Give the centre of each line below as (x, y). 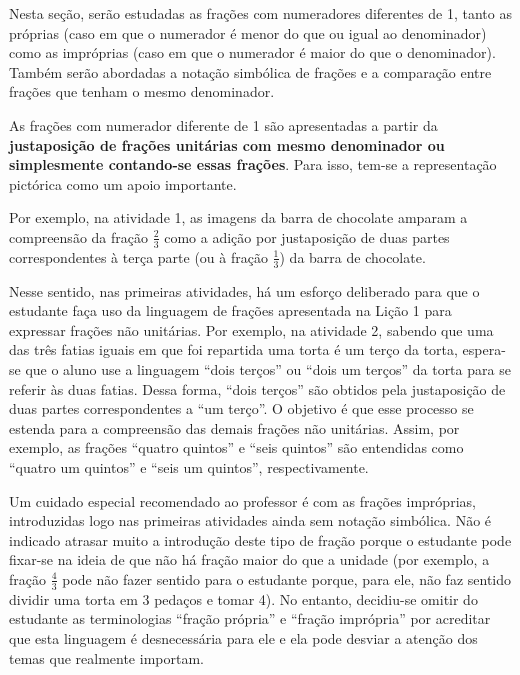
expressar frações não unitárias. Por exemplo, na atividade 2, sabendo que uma (251, 329)
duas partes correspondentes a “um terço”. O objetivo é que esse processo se (241, 408)
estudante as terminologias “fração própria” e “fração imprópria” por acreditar (250, 618)
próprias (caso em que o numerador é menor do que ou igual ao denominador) (248, 32)
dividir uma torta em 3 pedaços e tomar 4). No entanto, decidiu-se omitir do (243, 598)
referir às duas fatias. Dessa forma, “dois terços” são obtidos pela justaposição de (257, 388)
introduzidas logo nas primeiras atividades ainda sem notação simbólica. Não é (250, 520)
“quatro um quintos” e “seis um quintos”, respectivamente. (189, 466)
